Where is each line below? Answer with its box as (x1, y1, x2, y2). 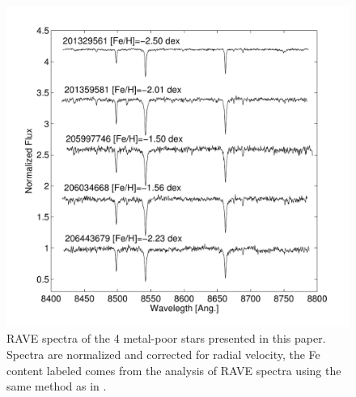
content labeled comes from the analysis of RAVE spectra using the (6, 361, 341, 378)
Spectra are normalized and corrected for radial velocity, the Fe (6, 346, 320, 363)
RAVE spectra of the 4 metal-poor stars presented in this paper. (6, 330, 326, 347)
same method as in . (6, 378, 107, 395)
